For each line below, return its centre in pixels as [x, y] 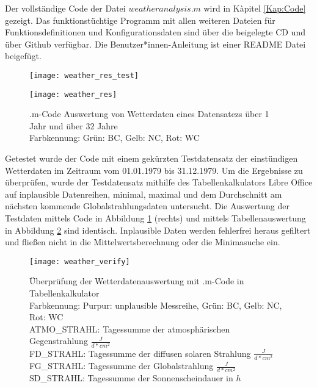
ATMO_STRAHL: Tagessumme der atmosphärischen [130, 329]
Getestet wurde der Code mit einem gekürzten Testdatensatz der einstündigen [151, 158]
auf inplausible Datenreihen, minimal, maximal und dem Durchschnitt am [144, 194]
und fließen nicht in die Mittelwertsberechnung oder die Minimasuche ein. [143, 242]
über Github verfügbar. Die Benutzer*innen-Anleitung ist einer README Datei [155, 44]
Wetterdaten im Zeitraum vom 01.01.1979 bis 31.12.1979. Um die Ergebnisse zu [154, 170]
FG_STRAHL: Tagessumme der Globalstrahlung [122, 366]
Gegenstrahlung [59, 341]
